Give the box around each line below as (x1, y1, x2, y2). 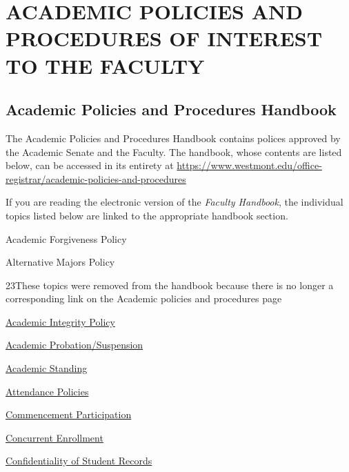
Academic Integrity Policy (6, 314, 115, 328)
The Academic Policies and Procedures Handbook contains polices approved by (6, 130, 341, 145)
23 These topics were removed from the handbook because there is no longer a (6, 277, 334, 292)
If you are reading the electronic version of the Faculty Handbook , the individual (6, 195, 343, 209)
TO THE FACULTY (6, 51, 205, 79)
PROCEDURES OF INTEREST (6, 24, 323, 52)
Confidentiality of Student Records (6, 453, 152, 468)
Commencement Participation (6, 407, 132, 422)
